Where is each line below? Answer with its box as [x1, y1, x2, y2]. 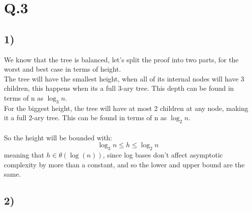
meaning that [4, 150, 44, 160]
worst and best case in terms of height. [4, 64, 121, 74]
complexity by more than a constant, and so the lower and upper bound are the [4, 159, 245, 169]
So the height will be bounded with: [4, 132, 112, 142]
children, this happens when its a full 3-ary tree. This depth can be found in [4, 83, 234, 93]
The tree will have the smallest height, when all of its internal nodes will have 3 [4, 73, 245, 83]
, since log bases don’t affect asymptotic [103, 150, 223, 160]
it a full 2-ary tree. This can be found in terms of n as [4, 112, 167, 123]
